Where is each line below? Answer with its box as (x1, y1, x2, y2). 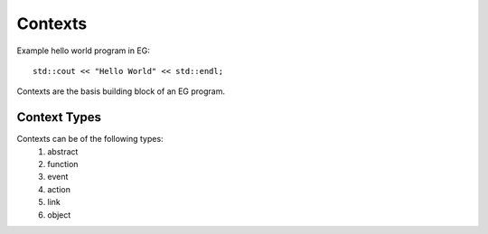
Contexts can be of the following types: (16, 134, 164, 145)
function (47, 159, 79, 170)
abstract (47, 145, 79, 157)
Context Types (16, 109, 102, 126)
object (47, 209, 71, 220)
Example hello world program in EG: (16, 45, 151, 56)
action (47, 183, 71, 194)
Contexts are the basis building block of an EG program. (16, 86, 226, 97)
